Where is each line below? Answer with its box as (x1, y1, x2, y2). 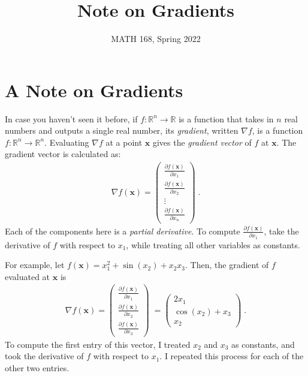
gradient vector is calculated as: (5, 148, 121, 160)
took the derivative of (5, 350, 84, 362)
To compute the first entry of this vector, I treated (5, 338, 191, 350)
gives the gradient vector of (152, 136, 252, 148)
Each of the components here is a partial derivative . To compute (5, 224, 240, 237)
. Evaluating (44, 136, 89, 148)
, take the (264, 224, 299, 237)
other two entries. (5, 362, 70, 374)
